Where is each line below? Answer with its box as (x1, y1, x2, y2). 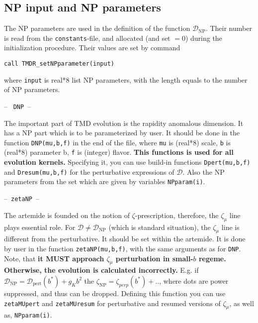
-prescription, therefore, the (135, 210, 219, 220)
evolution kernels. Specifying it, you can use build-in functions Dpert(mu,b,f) (4, 157, 251, 167)
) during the (185, 32, 222, 43)
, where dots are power (159, 275, 229, 286)
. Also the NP (182, 166, 225, 177)
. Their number (205, 23, 252, 33)
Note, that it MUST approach (4, 253, 104, 263)
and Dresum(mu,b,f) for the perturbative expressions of (4, 166, 174, 177)
